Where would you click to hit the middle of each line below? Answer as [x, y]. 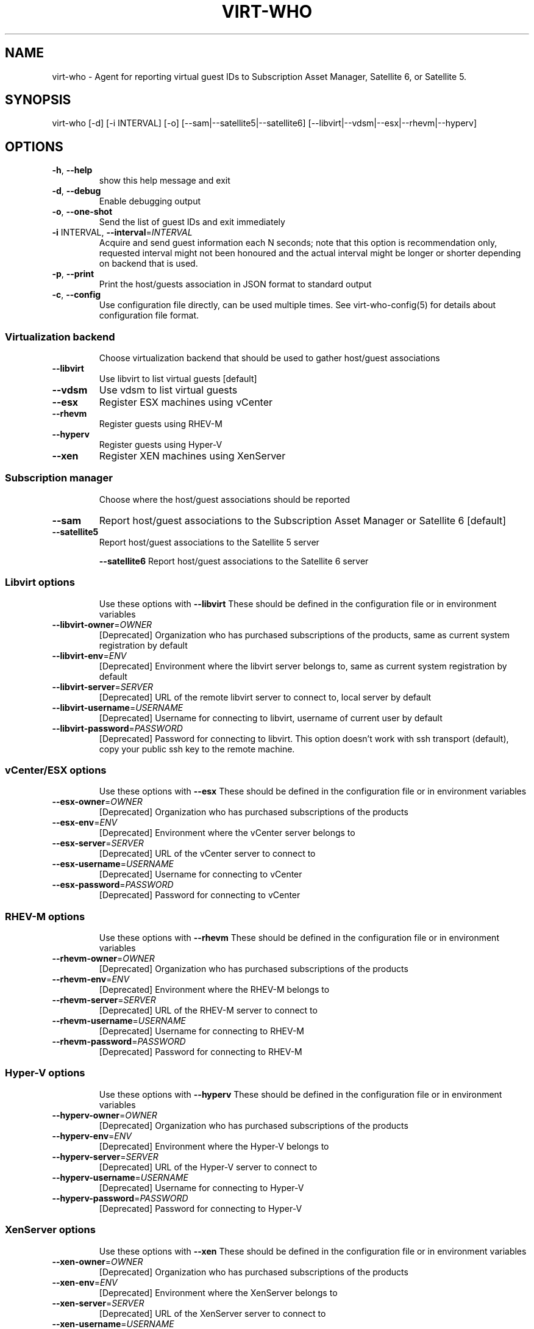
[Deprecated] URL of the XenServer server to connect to [212, 1313]
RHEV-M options [45, 916]
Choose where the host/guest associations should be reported [225, 499]
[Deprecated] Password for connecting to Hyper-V [201, 1208]
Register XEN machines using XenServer [192, 456]
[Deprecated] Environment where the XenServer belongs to [218, 1292]
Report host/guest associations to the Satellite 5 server [209, 542]
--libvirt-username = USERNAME [118, 707]
